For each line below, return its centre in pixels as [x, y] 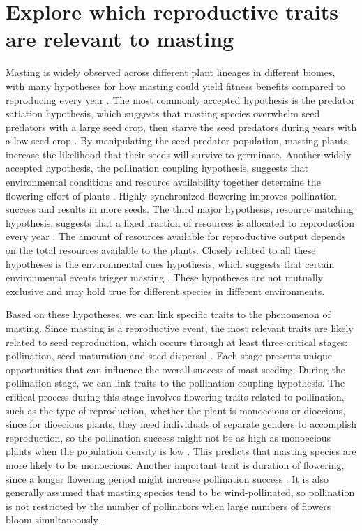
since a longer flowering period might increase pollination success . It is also [167, 478]
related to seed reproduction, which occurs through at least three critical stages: [177, 342]
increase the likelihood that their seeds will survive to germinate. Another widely [179, 154]
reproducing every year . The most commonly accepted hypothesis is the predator [180, 99]
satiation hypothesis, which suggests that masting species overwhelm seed [163, 113]
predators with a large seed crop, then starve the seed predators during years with [181, 127]
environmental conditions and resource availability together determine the [163, 182]
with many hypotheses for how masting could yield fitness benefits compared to [176, 85]
